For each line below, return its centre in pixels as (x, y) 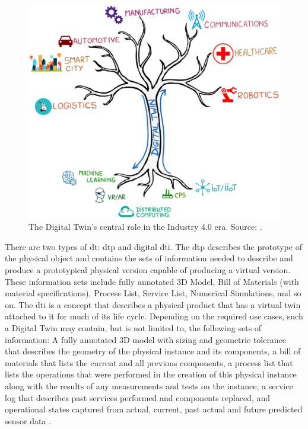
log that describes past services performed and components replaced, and (138, 397)
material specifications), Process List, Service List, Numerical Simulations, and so (153, 293)
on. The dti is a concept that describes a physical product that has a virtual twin (153, 304)
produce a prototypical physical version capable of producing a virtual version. (148, 270)
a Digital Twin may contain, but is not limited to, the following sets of (133, 327)
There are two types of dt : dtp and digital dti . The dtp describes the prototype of (153, 246)
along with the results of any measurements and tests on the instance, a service (149, 385)
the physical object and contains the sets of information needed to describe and (149, 258)
